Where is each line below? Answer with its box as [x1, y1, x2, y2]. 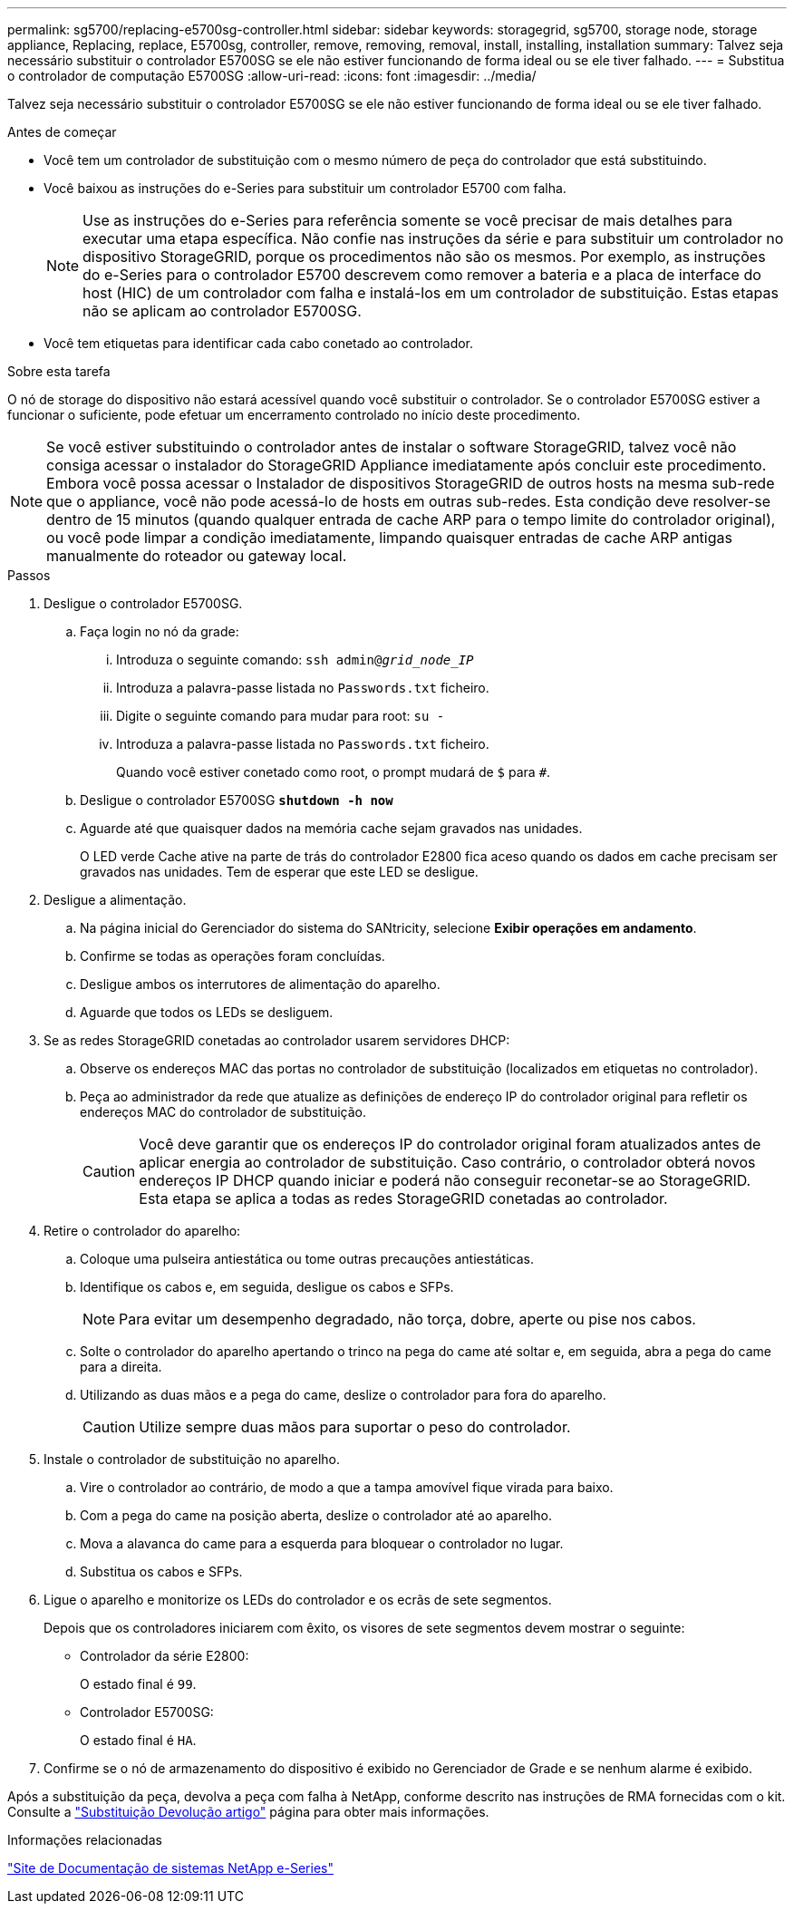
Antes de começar [7, 124, 117, 140]
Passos [7, 567, 51, 583]
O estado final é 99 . [80, 1676, 197, 1692]
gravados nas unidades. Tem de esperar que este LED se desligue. [80, 864, 479, 879]
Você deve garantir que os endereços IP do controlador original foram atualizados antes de [139, 1135, 761, 1153]
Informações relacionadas [7, 1832, 162, 1848]
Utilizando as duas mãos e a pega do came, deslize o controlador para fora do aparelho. [80, 1387, 606, 1402]
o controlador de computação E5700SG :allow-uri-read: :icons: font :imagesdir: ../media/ [7, 68, 537, 83]
